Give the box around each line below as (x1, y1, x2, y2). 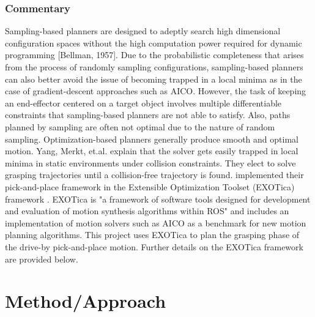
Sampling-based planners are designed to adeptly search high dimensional (5, 24, 281, 37)
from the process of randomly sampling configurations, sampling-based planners (5, 61, 303, 73)
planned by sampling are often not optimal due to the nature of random (5, 120, 275, 133)
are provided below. (5, 252, 78, 265)
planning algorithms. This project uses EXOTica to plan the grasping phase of (5, 228, 300, 241)
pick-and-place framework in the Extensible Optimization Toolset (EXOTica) (5, 180, 295, 193)
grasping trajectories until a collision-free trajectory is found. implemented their (5, 168, 304, 181)
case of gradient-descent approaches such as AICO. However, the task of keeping (5, 84, 306, 97)
